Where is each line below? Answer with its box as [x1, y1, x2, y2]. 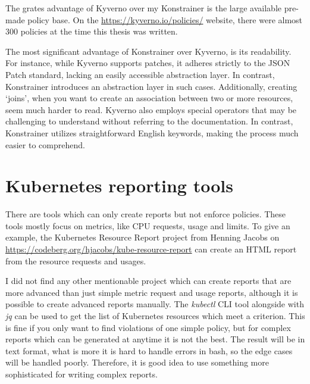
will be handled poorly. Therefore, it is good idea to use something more [5, 356, 269, 369]
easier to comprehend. [5, 138, 85, 151]
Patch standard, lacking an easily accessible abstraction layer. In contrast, [5, 68, 275, 80]
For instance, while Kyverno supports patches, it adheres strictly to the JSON [5, 57, 290, 69]
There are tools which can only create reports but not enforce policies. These [5, 208, 286, 220]
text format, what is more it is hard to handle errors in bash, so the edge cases [5, 344, 293, 357]
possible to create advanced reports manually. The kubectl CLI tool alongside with [5, 298, 304, 310]
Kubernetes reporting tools [5, 173, 233, 198]
